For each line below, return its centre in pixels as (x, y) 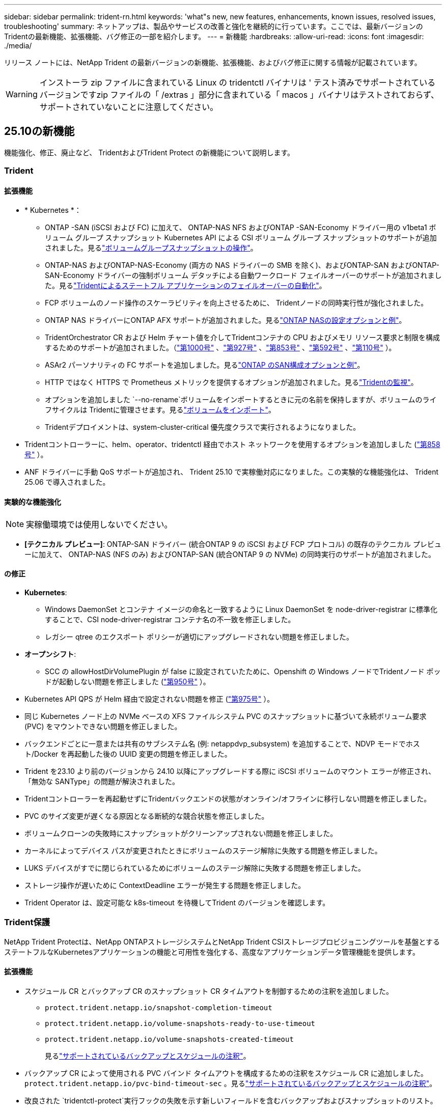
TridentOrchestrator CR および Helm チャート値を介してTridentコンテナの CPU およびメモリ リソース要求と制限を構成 (242, 338)
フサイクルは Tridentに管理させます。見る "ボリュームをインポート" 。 (160, 410)
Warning (22, 94)
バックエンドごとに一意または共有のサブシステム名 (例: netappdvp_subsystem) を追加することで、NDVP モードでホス (222, 743)
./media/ (18, 46)
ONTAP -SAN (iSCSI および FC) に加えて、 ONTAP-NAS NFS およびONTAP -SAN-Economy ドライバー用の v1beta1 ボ (241, 228)
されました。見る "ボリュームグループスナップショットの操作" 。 (151, 248)
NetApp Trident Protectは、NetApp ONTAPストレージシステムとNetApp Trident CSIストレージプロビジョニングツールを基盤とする (222, 941)
